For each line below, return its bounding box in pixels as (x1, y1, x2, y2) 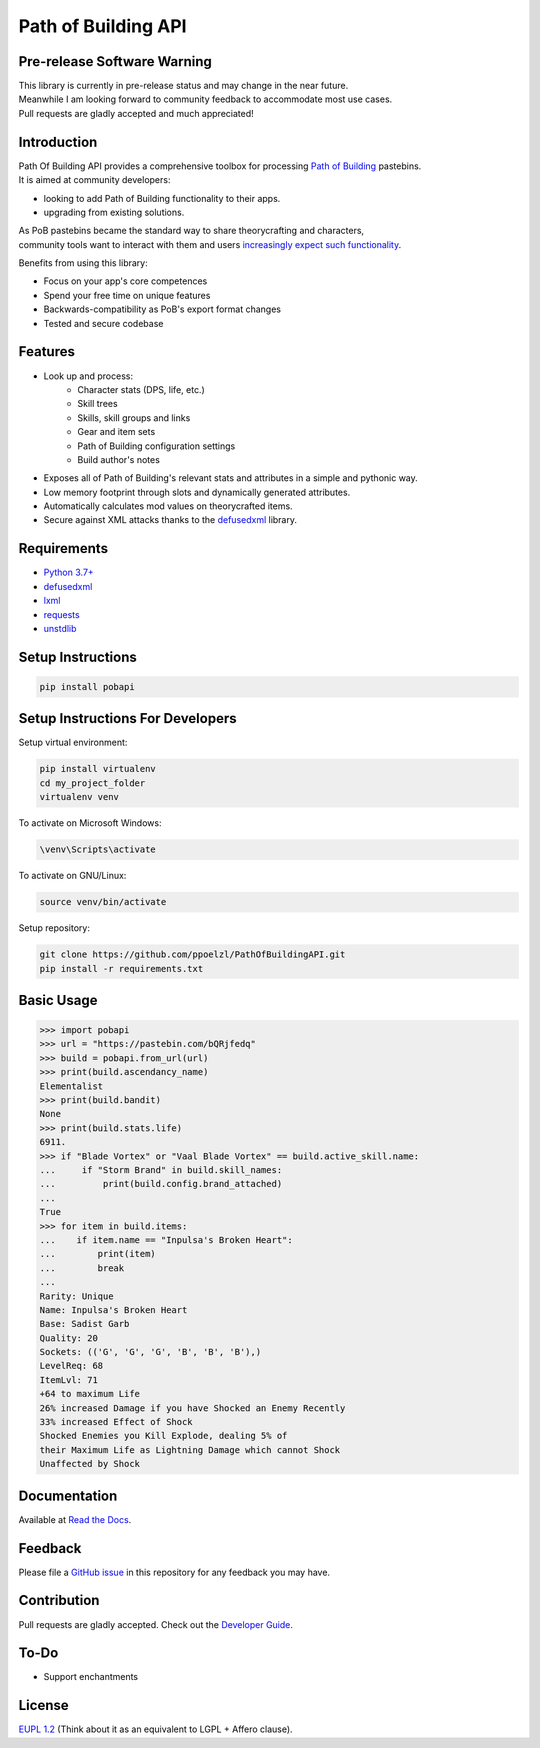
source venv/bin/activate (39, 896, 167, 908)
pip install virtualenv (39, 763, 157, 775)
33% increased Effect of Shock (39, 1416, 194, 1428)
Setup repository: (18, 922, 90, 934)
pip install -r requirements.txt (39, 963, 204, 974)
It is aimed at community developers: (18, 174, 171, 186)
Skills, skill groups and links (77, 411, 191, 424)
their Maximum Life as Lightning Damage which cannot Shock (39, 1444, 341, 1455)
